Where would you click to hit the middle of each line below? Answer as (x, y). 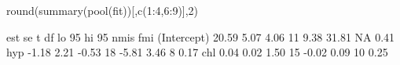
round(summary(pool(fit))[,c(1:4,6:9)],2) (103, 10)
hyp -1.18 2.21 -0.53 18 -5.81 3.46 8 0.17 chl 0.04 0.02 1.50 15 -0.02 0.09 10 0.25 (197, 52)
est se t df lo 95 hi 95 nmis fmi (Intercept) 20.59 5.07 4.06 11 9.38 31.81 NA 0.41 (201, 36)
